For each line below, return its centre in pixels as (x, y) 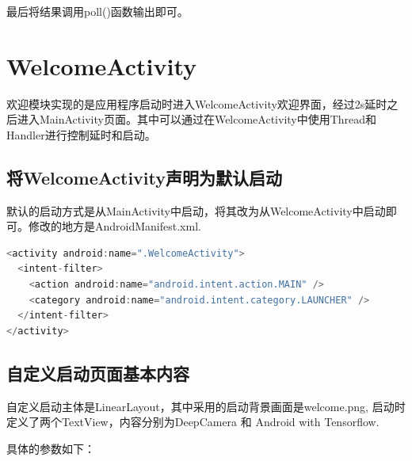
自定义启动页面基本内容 (98, 373)
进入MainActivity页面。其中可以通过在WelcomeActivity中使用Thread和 (197, 119)
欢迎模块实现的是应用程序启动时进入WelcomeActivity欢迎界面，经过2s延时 (197, 103)
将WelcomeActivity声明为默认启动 (145, 177)
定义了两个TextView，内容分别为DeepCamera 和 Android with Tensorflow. (193, 422)
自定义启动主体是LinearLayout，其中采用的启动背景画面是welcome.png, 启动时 (206, 406)
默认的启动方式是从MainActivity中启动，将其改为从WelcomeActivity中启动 (196, 210)
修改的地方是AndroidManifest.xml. (114, 226)
